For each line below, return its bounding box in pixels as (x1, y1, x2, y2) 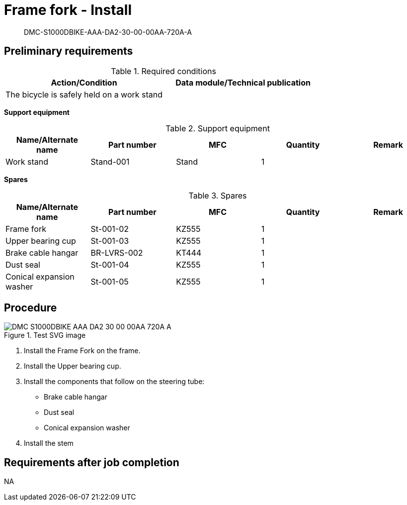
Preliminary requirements (4, 45, 133, 58)
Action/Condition (51, 77, 117, 88)
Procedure (4, 302, 57, 314)
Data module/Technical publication (175, 77, 311, 88)
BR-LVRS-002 (90, 247, 143, 258)
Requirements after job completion (4, 456, 179, 469)
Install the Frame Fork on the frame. (24, 346, 141, 355)
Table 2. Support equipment (165, 123, 270, 133)
